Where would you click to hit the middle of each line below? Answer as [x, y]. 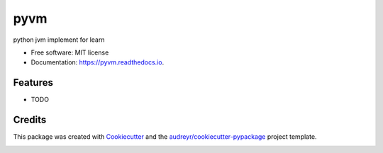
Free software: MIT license [70, 52]
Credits [30, 120]
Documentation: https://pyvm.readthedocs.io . [98, 62]
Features [33, 83]
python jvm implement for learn [59, 40]
